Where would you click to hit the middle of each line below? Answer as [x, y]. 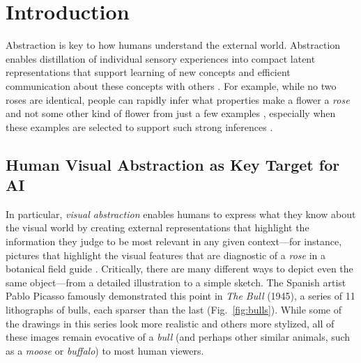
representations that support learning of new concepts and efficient [148, 72]
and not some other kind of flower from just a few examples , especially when [171, 113]
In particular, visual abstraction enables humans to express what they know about [181, 214]
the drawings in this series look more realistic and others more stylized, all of [170, 323]
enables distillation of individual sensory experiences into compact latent [161, 58]
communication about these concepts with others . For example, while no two [171, 85]
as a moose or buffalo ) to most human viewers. [105, 350]
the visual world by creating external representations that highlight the [158, 227]
